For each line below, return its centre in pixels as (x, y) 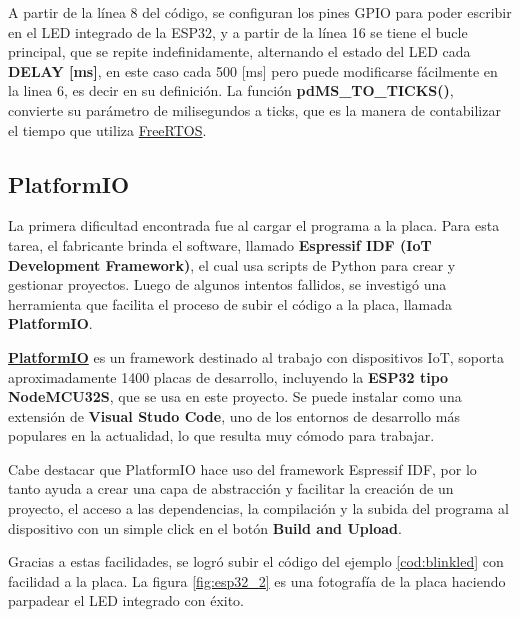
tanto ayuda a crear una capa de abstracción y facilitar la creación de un (231, 488)
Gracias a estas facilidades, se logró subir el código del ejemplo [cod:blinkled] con (256, 561)
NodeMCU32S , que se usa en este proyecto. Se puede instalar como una (235, 396)
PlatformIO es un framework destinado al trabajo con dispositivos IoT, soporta (256, 356)
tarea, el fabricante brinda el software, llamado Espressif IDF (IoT (220, 244)
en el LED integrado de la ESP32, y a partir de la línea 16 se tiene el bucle (238, 31)
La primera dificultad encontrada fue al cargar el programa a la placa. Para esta (254, 225)
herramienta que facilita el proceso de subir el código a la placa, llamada (230, 303)
